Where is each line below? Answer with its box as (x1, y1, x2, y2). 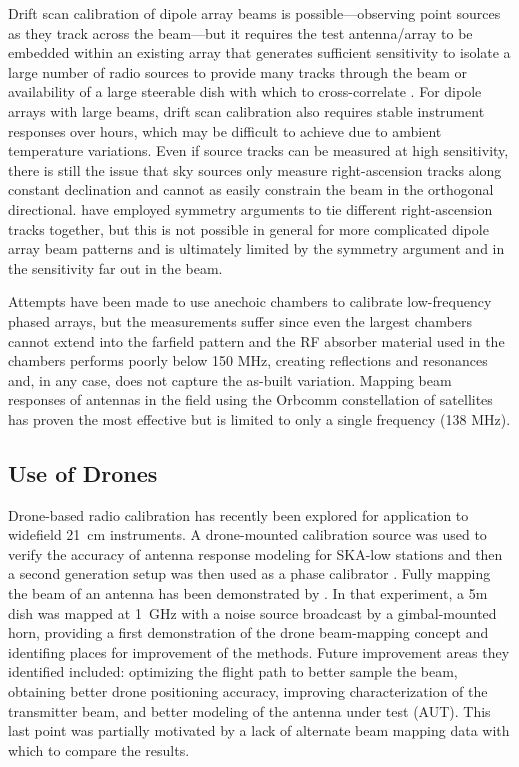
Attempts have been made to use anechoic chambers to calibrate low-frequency (8, 291, 492, 312)
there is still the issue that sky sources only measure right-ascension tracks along (8, 159, 502, 180)
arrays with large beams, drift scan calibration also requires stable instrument (8, 100, 485, 121)
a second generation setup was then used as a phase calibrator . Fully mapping (8, 563, 491, 584)
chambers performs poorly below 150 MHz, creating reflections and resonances (8, 350, 488, 371)
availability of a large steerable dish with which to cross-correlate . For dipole (8, 81, 482, 102)
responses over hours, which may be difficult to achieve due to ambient (8, 120, 442, 141)
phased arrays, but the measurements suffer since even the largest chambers (8, 310, 472, 331)
